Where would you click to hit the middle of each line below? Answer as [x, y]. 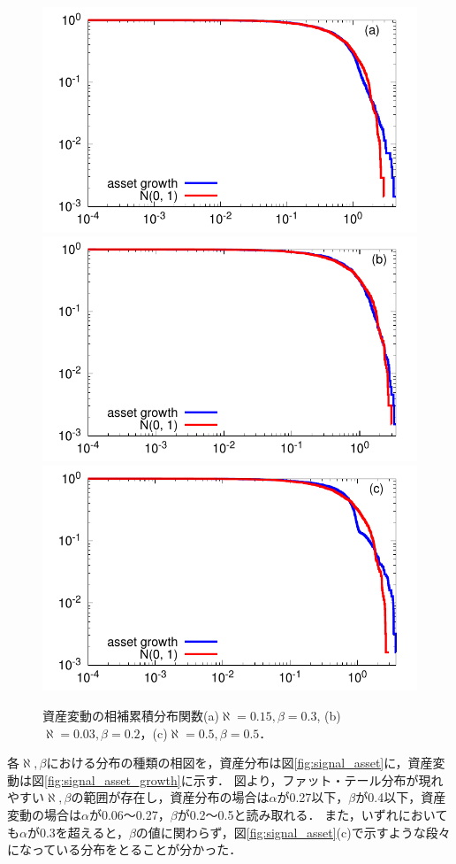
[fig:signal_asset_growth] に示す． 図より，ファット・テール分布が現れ [244, 779]
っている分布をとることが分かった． [137, 849]
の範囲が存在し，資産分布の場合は [170, 797]
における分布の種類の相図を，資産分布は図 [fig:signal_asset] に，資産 [239, 763]
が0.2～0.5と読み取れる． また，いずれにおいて [312, 814]
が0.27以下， [313, 797]
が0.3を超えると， [78, 832]
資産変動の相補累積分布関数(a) [131, 715]
